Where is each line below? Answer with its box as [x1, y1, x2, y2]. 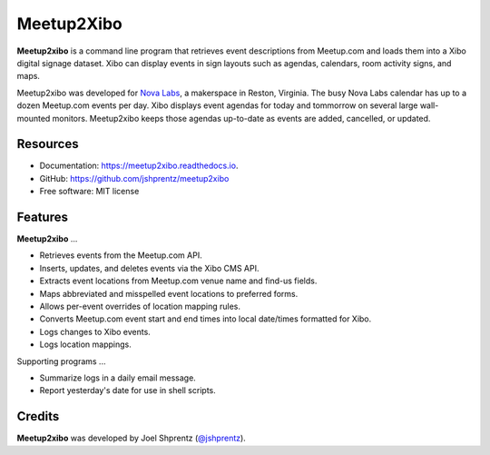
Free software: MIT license [39, 186, 140, 197]
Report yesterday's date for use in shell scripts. [39, 385, 217, 396]
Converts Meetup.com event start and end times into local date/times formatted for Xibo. [39, 313, 372, 324]
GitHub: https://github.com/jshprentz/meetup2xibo [39, 173, 230, 183]
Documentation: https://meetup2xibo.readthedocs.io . [39, 160, 239, 172]
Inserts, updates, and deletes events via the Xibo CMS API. [39, 262, 260, 273]
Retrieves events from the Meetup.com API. [39, 250, 203, 261]
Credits [16, 409, 60, 424]
